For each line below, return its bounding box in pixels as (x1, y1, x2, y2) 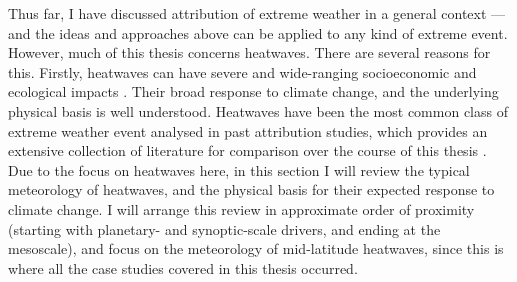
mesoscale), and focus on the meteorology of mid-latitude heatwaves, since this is (8, 238, 504, 259)
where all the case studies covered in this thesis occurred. (8, 257, 358, 278)
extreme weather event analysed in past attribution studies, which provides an (8, 120, 488, 141)
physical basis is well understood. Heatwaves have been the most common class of (8, 100, 508, 121)
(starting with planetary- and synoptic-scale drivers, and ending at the (8, 218, 441, 239)
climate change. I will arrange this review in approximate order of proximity (8, 198, 475, 219)
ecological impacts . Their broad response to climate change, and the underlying (8, 81, 499, 102)
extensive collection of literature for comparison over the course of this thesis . (8, 140, 487, 161)
